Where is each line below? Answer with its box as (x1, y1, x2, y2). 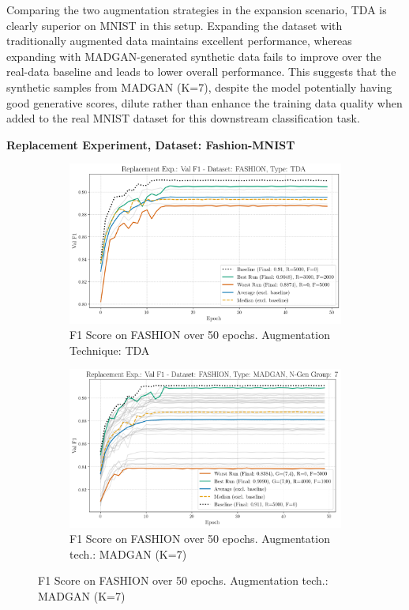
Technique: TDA (69, 341, 150, 358)
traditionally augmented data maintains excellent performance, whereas (6, 32, 352, 49)
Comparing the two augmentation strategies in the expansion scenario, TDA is (6, 2, 387, 17)
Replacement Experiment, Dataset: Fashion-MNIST (6, 136, 295, 152)
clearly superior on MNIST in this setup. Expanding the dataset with (6, 17, 343, 33)
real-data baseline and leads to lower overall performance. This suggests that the (6, 63, 396, 80)
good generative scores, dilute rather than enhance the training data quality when (6, 94, 403, 111)
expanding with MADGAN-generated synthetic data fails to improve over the (6, 47, 381, 64)
